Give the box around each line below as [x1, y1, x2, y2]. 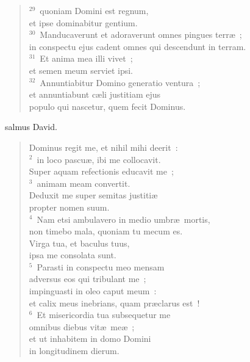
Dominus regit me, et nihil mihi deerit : [29, 140, 178, 153]
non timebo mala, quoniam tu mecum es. [29, 225, 183, 237]
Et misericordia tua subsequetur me [37, 308, 171, 321]
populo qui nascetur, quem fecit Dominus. [29, 100, 186, 112]
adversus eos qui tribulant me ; [29, 272, 146, 285]
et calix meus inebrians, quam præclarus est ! [29, 296, 200, 309]
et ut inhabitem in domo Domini [29, 332, 151, 345]
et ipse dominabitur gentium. [29, 16, 138, 29]
